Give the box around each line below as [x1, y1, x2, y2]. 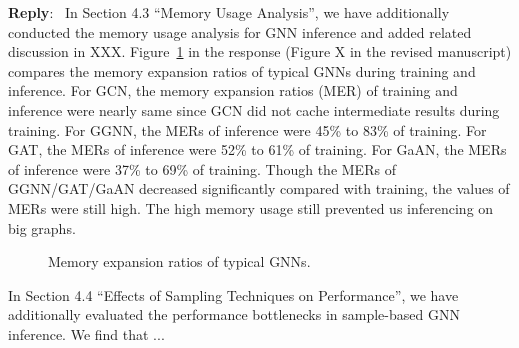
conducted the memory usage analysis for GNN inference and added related [8, 21, 472, 42]
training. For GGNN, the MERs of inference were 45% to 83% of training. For [8, 119, 487, 140]
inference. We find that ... [8, 323, 165, 344]
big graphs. [8, 217, 76, 238]
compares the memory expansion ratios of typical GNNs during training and [8, 60, 476, 81]
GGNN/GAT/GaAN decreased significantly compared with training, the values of [8, 178, 510, 199]
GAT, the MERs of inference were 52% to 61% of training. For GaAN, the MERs [8, 139, 507, 160]
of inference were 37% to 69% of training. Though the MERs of [8, 158, 396, 179]
